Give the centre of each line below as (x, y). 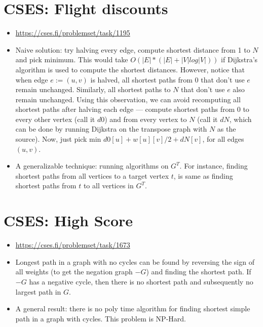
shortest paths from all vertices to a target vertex (92, 175)
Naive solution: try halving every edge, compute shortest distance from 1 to (133, 49)
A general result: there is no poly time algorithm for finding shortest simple (133, 309)
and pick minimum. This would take (72, 59)
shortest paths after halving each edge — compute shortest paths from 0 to (132, 109)
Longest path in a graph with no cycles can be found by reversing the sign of (135, 261)
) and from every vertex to (146, 119)
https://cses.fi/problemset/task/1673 (73, 245)
